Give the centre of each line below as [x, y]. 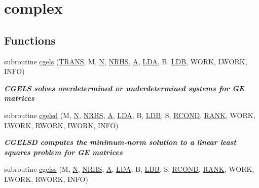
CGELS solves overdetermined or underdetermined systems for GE [124, 88]
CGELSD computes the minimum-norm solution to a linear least [120, 142]
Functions [30, 40]
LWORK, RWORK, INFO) [46, 179]
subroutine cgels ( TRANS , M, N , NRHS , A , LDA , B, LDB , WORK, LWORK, [126, 61]
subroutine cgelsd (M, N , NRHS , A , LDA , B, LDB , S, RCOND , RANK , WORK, [130, 115]
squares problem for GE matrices [63, 152]
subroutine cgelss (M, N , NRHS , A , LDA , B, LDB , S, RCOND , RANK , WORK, [129, 169]
